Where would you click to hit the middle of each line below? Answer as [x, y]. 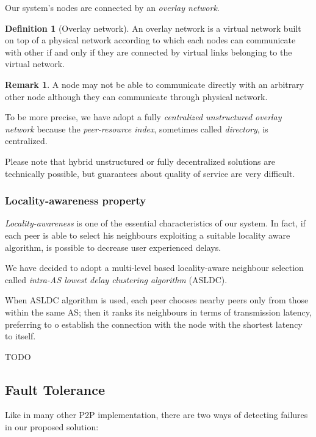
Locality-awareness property [76, 200]
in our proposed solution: [52, 427]
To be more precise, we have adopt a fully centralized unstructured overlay [143, 117]
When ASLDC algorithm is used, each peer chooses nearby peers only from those [157, 300]
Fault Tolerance [55, 389]
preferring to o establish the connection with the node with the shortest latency [154, 324]
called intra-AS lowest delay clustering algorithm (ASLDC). [116, 279]
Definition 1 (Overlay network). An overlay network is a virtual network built [153, 28]
